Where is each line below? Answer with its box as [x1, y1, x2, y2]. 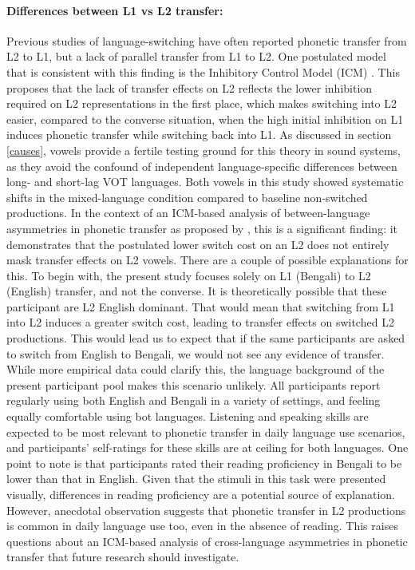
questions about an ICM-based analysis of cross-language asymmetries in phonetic [6, 532, 408, 549]
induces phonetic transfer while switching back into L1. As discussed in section [6, 126, 392, 143]
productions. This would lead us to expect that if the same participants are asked [6, 330, 405, 346]
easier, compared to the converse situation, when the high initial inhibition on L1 [6, 110, 404, 127]
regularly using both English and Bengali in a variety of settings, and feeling [6, 392, 381, 409]
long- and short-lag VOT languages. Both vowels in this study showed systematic [6, 173, 404, 190]
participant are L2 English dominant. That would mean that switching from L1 [6, 298, 395, 315]
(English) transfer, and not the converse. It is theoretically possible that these [6, 283, 387, 299]
